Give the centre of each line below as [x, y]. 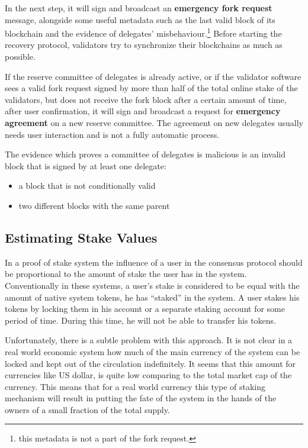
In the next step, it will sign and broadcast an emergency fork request [139, 8]
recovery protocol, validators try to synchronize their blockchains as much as [144, 45]
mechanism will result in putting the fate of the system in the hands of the [141, 398]
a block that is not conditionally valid [87, 186]
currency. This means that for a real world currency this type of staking [135, 386]
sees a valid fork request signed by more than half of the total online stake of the [151, 88]
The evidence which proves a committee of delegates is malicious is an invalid [145, 154]
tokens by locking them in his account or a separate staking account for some [145, 309]
